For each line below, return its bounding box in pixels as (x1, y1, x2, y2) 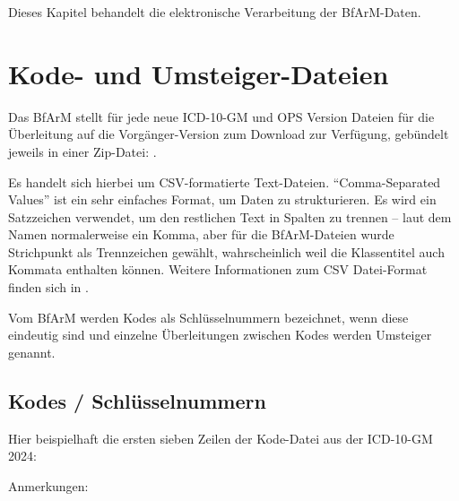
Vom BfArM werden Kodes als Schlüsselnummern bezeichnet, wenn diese (8, 307, 409, 326)
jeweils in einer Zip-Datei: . (8, 142, 157, 160)
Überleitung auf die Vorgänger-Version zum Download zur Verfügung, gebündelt (8, 125, 449, 143)
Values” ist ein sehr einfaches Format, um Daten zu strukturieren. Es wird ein (8, 190, 437, 209)
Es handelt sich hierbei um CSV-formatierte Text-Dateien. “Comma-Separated (8, 172, 441, 191)
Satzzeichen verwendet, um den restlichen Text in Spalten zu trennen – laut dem (8, 207, 452, 226)
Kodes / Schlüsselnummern (8, 386, 266, 414)
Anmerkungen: (8, 476, 89, 495)
